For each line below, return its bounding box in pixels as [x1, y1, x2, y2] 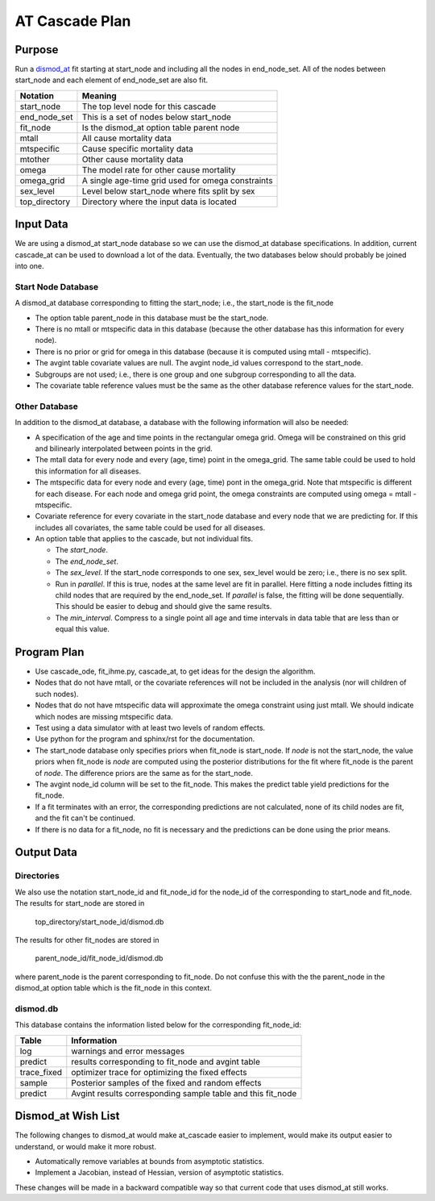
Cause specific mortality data [81, 143, 193, 154]
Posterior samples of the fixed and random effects [71, 1077, 262, 1088]
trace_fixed [19, 1066, 63, 1078]
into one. [14, 261, 44, 271]
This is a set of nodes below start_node [81, 111, 231, 123]
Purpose [14, 43, 59, 56]
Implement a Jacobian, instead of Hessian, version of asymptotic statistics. [35, 1168, 284, 1178]
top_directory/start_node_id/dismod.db [35, 916, 164, 927]
